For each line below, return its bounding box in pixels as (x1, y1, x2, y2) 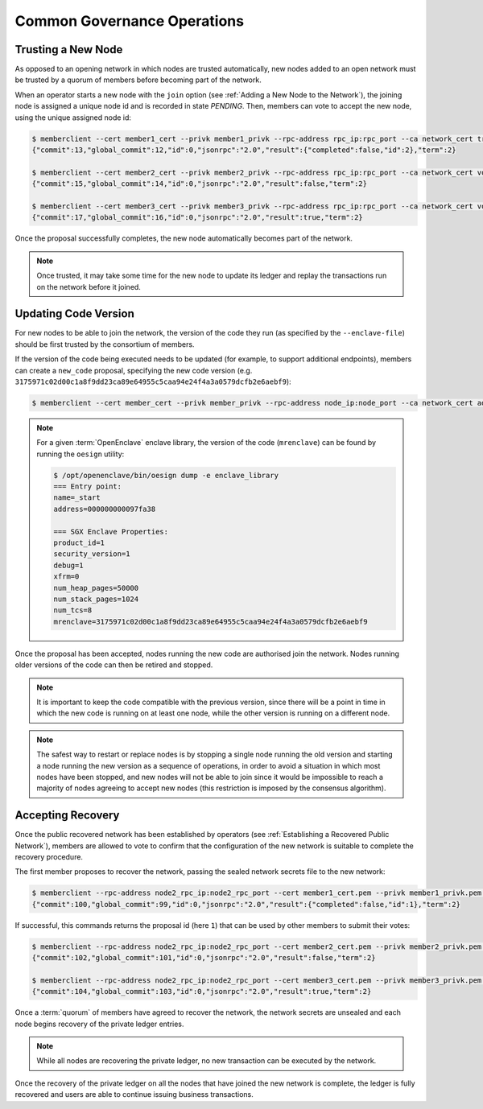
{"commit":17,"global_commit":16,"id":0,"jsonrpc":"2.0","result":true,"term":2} (31, 213, 364, 222)
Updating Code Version (14, 307, 134, 321)
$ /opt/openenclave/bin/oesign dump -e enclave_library (53, 471, 279, 480)
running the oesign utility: (36, 449, 125, 459)
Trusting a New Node (14, 43, 123, 56)
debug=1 (53, 560, 84, 570)
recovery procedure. (14, 851, 84, 861)
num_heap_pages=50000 (53, 583, 139, 592)
